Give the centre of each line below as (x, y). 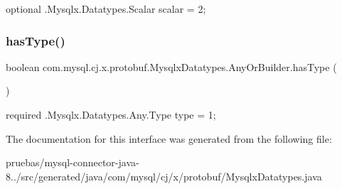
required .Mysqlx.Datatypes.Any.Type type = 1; (111, 114)
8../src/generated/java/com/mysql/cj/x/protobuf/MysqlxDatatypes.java (164, 176)
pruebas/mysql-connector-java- (73, 162)
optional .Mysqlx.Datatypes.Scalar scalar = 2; (106, 9)
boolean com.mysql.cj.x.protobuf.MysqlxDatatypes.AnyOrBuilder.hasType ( (171, 66)
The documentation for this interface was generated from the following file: (169, 138)
